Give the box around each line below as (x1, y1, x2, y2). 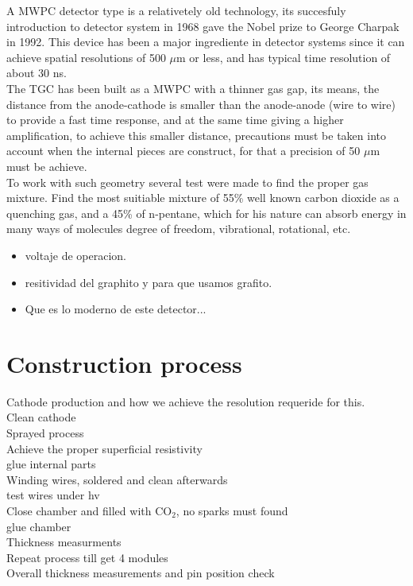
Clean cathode (6, 409, 76, 425)
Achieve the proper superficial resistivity (6, 440, 203, 456)
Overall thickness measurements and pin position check (6, 565, 275, 581)
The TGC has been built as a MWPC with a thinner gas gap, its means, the (6, 80, 380, 96)
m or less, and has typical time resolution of (176, 49, 391, 65)
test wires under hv (6, 487, 100, 503)
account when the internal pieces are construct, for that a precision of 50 (6, 142, 361, 159)
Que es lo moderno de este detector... (25, 301, 206, 317)
